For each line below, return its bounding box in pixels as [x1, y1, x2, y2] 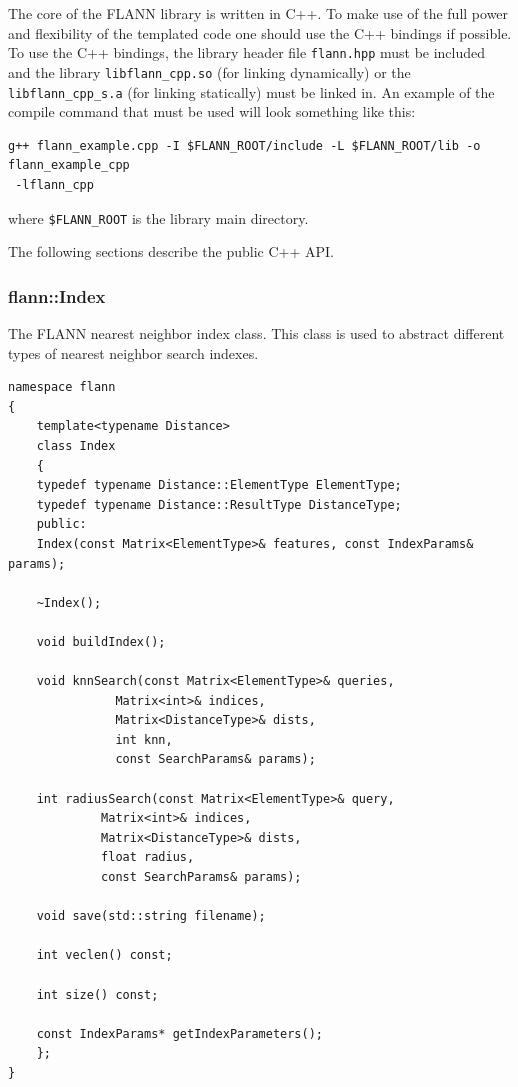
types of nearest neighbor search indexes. [8, 342, 259, 363]
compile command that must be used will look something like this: [8, 101, 416, 122]
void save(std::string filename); [36, 909, 266, 924]
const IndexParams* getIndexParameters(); [36, 1026, 323, 1041]
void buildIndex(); [36, 634, 166, 649]
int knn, [115, 732, 173, 747]
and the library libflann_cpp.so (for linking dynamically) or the [8, 61, 411, 82]
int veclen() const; [36, 948, 173, 963]
